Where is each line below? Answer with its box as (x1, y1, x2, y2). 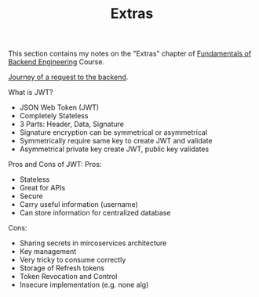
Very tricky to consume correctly (19, 255, 126, 265)
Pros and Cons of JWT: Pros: (8, 160, 102, 169)
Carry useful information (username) (19, 200, 139, 209)
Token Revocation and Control (19, 272, 118, 281)
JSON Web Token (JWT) (19, 103, 100, 112)
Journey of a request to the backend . (8, 72, 129, 82)
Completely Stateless (19, 111, 89, 121)
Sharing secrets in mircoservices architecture (19, 238, 167, 248)
